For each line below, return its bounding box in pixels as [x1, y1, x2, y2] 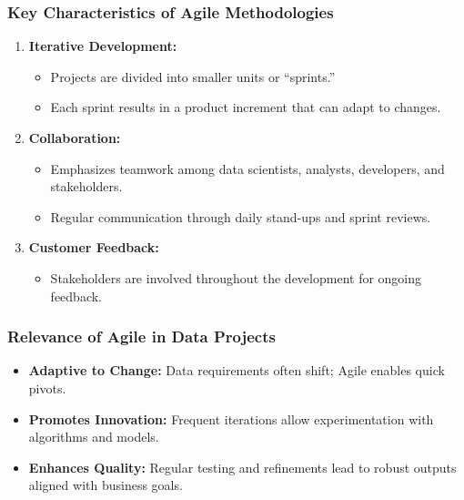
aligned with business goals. [28, 475, 183, 495]
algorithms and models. [28, 427, 159, 446]
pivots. [28, 378, 66, 397]
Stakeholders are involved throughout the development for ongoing [50, 268, 422, 287]
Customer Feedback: [28, 238, 159, 257]
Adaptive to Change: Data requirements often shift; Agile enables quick [28, 361, 445, 380]
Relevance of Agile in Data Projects [7, 325, 276, 348]
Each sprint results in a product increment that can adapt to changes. [50, 97, 441, 117]
